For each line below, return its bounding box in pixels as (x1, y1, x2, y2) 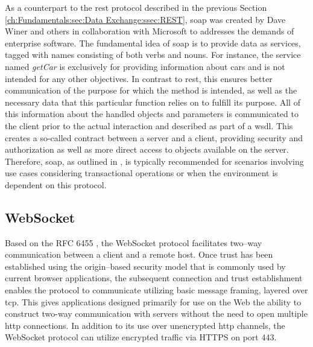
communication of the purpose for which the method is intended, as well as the (5, 84, 297, 97)
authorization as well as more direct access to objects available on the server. (5, 143, 289, 156)
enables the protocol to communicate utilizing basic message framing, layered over (5, 284, 308, 296)
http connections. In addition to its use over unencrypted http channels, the (5, 319, 285, 331)
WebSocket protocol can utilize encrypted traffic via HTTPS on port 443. (5, 331, 277, 343)
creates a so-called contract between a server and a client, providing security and (5, 131, 303, 144)
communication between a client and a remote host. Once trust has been (5, 248, 273, 261)
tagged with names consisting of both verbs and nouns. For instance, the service (5, 48, 301, 61)
